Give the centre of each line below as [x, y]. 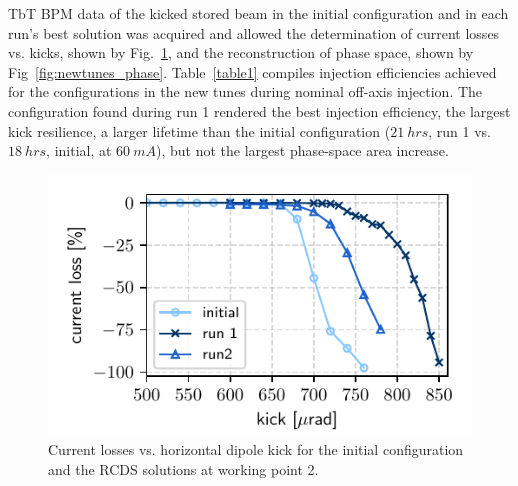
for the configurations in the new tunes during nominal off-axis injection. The [245, 91]
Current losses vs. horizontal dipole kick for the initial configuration [256, 448]
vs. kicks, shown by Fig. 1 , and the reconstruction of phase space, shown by [241, 52]
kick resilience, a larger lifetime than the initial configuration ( [199, 130]
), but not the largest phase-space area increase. [302, 150]
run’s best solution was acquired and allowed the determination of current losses [254, 32]
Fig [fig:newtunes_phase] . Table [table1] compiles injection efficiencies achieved [252, 71]
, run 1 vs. [459, 130]
